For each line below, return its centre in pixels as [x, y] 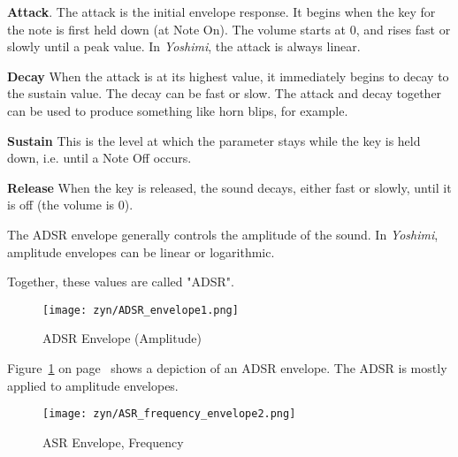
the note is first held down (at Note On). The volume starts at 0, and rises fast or [229, 29]
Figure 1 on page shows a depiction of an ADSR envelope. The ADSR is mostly [227, 367]
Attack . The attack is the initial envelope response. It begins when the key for [221, 11]
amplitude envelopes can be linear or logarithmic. [141, 251]
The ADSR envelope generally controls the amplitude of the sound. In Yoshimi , [223, 234]
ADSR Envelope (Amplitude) [122, 338]
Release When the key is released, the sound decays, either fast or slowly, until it [229, 187]
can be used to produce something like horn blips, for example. [178, 110]
